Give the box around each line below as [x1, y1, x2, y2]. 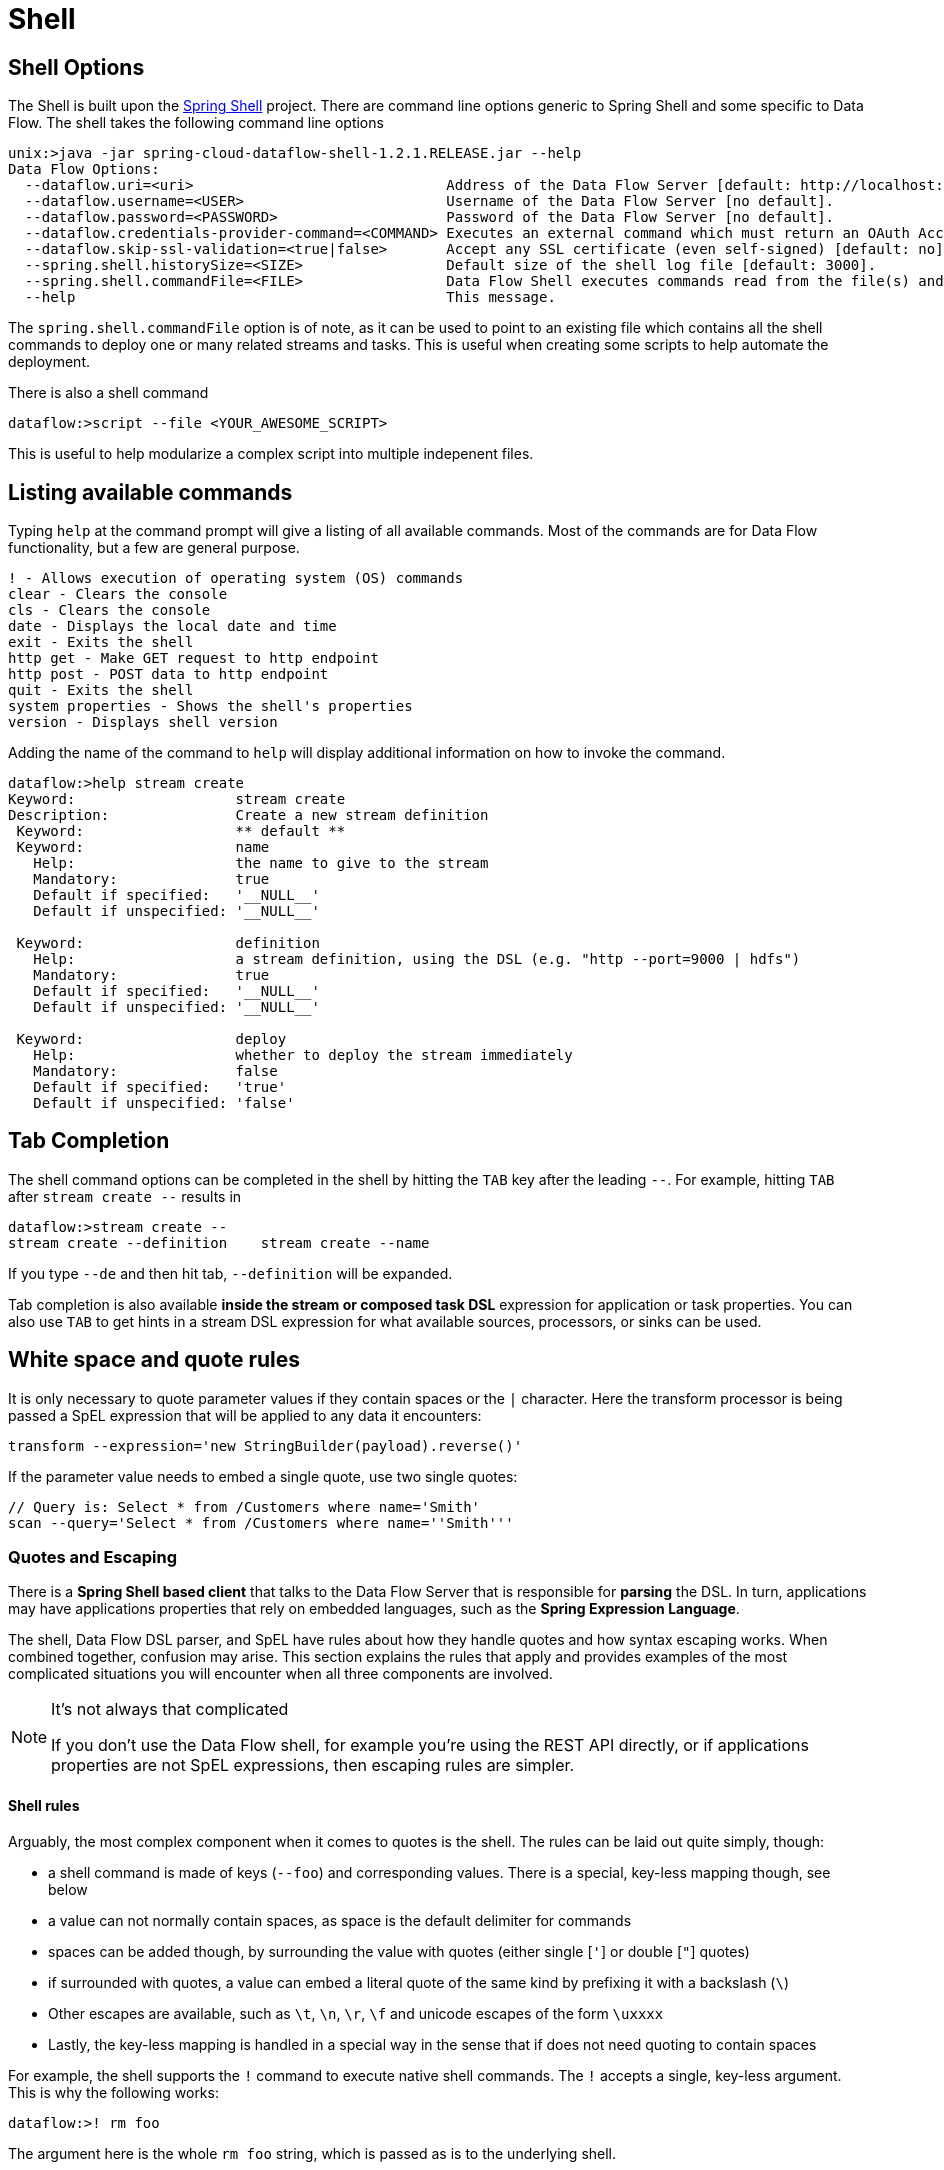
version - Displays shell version [8, 714, 278, 731]
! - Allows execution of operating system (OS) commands [8, 570, 464, 587]
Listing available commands [8, 479, 293, 505]
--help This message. [24, 289, 556, 306]
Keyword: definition [16, 935, 320, 952]
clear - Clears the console [8, 586, 228, 603]
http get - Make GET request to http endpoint [8, 650, 379, 667]
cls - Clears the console [8, 602, 211, 619]
